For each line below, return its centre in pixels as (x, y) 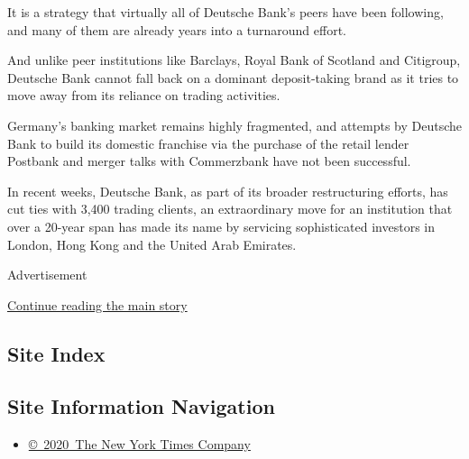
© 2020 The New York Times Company (139, 444)
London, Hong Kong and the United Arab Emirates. (152, 244)
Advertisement (47, 275)
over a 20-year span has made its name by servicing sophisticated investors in (221, 226)
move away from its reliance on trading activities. (144, 95)
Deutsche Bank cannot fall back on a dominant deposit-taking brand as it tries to (233, 77)
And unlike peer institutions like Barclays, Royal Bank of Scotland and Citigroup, (234, 60)
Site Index (56, 353)
